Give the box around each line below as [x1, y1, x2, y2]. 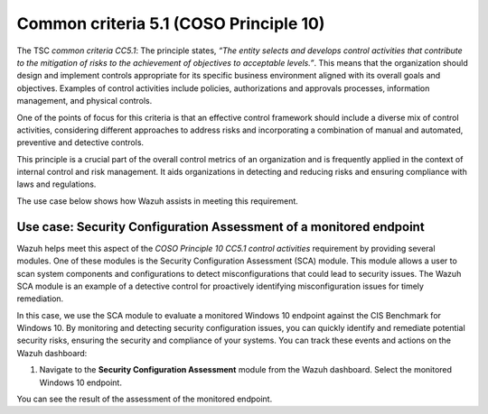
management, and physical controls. [16, 96, 153, 106]
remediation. [16, 293, 64, 304]
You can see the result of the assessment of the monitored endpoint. [16, 393, 273, 405]
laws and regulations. [16, 179, 97, 189]
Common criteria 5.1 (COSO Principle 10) [16, 14, 325, 33]
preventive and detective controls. [16, 137, 145, 148]
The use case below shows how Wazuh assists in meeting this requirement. [16, 195, 298, 207]
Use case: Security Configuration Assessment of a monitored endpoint [16, 219, 425, 235]
